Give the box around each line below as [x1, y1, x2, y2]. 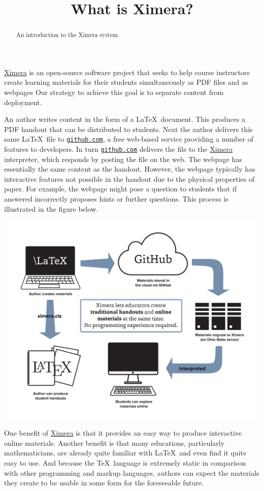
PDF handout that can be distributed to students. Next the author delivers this [4, 123, 253, 134]
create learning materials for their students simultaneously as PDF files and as [4, 77, 248, 87]
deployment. [4, 96, 42, 107]
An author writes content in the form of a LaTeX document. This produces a [4, 114, 246, 124]
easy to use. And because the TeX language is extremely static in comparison [4, 457, 246, 468]
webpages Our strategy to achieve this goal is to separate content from [4, 87, 224, 97]
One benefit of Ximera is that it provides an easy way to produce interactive [4, 428, 242, 438]
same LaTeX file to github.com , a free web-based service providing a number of [4, 134, 253, 144]
